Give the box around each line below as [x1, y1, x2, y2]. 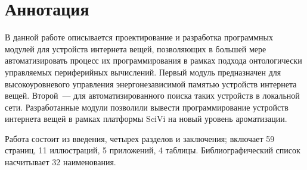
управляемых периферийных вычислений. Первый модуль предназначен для [5, 65, 281, 78]
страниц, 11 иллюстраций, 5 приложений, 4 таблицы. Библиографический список [5, 144, 300, 156]
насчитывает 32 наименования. [5, 156, 116, 168]
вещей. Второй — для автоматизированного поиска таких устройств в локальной [5, 89, 300, 102]
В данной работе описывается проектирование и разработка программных [5, 31, 273, 43]
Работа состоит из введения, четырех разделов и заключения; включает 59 [5, 132, 275, 144]
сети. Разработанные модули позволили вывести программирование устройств [5, 100, 289, 113]
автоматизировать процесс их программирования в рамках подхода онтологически [5, 54, 302, 67]
